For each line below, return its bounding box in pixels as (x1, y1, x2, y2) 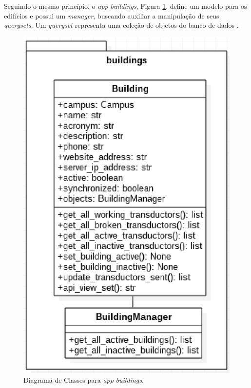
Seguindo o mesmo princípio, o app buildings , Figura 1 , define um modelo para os (4, 1, 247, 11)
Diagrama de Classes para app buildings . (23, 374, 144, 385)
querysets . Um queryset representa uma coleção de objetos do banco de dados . (4, 20, 239, 30)
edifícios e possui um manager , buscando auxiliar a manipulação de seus (4, 10, 219, 20)
